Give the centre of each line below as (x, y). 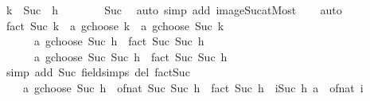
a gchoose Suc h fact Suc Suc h (119, 41)
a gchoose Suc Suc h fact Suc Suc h (130, 56)
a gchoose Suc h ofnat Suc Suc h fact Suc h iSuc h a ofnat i (193, 87)
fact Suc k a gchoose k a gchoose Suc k (115, 25)
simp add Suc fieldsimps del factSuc (98, 72)
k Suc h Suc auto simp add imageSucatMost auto (174, 10)
